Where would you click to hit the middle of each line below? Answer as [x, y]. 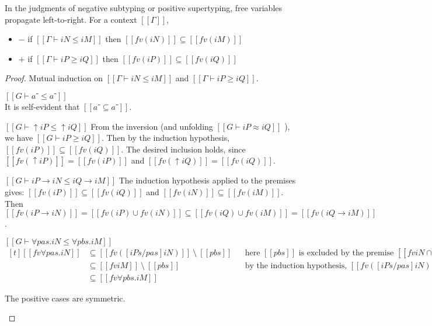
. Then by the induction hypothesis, [166, 138]
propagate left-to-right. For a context [71, 19]
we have [19, 138]
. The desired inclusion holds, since [183, 149]
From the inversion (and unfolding [152, 126]
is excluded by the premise [346, 253]
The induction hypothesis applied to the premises [207, 180]
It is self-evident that [42, 106]
